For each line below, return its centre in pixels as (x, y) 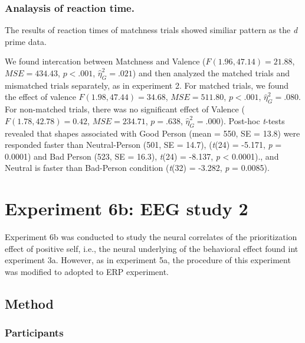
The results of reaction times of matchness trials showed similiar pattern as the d (151, 30)
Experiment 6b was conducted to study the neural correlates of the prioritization (151, 237)
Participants (34, 333)
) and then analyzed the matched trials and (211, 73)
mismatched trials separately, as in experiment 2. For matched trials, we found (147, 85)
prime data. (26, 41)
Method (29, 303)
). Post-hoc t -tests (252, 120)
